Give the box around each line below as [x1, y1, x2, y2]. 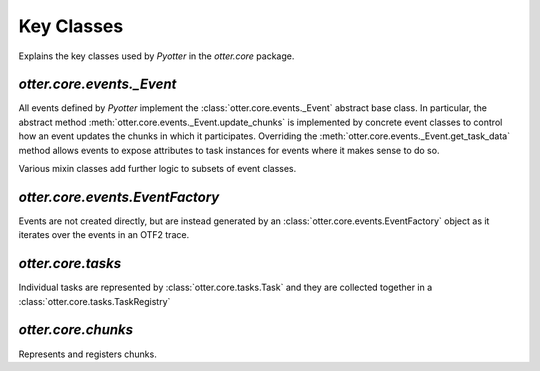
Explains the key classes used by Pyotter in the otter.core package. [18, 50, 295, 62]
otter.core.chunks [18, 321, 134, 339]
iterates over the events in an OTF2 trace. [18, 229, 190, 241]
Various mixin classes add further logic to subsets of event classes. [18, 163, 297, 175]
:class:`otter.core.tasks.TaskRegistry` [18, 295, 171, 307]
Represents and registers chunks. [18, 348, 157, 360]
